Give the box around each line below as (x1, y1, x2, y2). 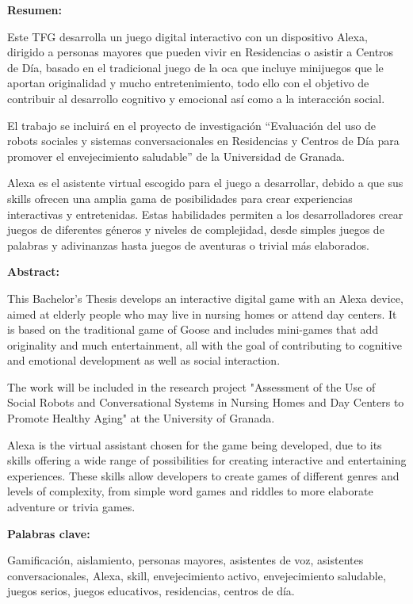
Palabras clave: (7, 525, 90, 541)
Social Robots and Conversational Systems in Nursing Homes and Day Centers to (7, 394, 404, 411)
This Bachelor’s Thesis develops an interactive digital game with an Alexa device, (7, 289, 403, 306)
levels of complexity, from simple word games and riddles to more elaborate (7, 483, 373, 499)
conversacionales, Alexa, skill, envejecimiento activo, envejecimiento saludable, (7, 567, 386, 583)
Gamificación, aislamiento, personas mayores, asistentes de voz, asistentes (7, 552, 364, 568)
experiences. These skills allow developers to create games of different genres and (7, 467, 400, 484)
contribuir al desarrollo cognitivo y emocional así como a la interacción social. (7, 90, 385, 106)
